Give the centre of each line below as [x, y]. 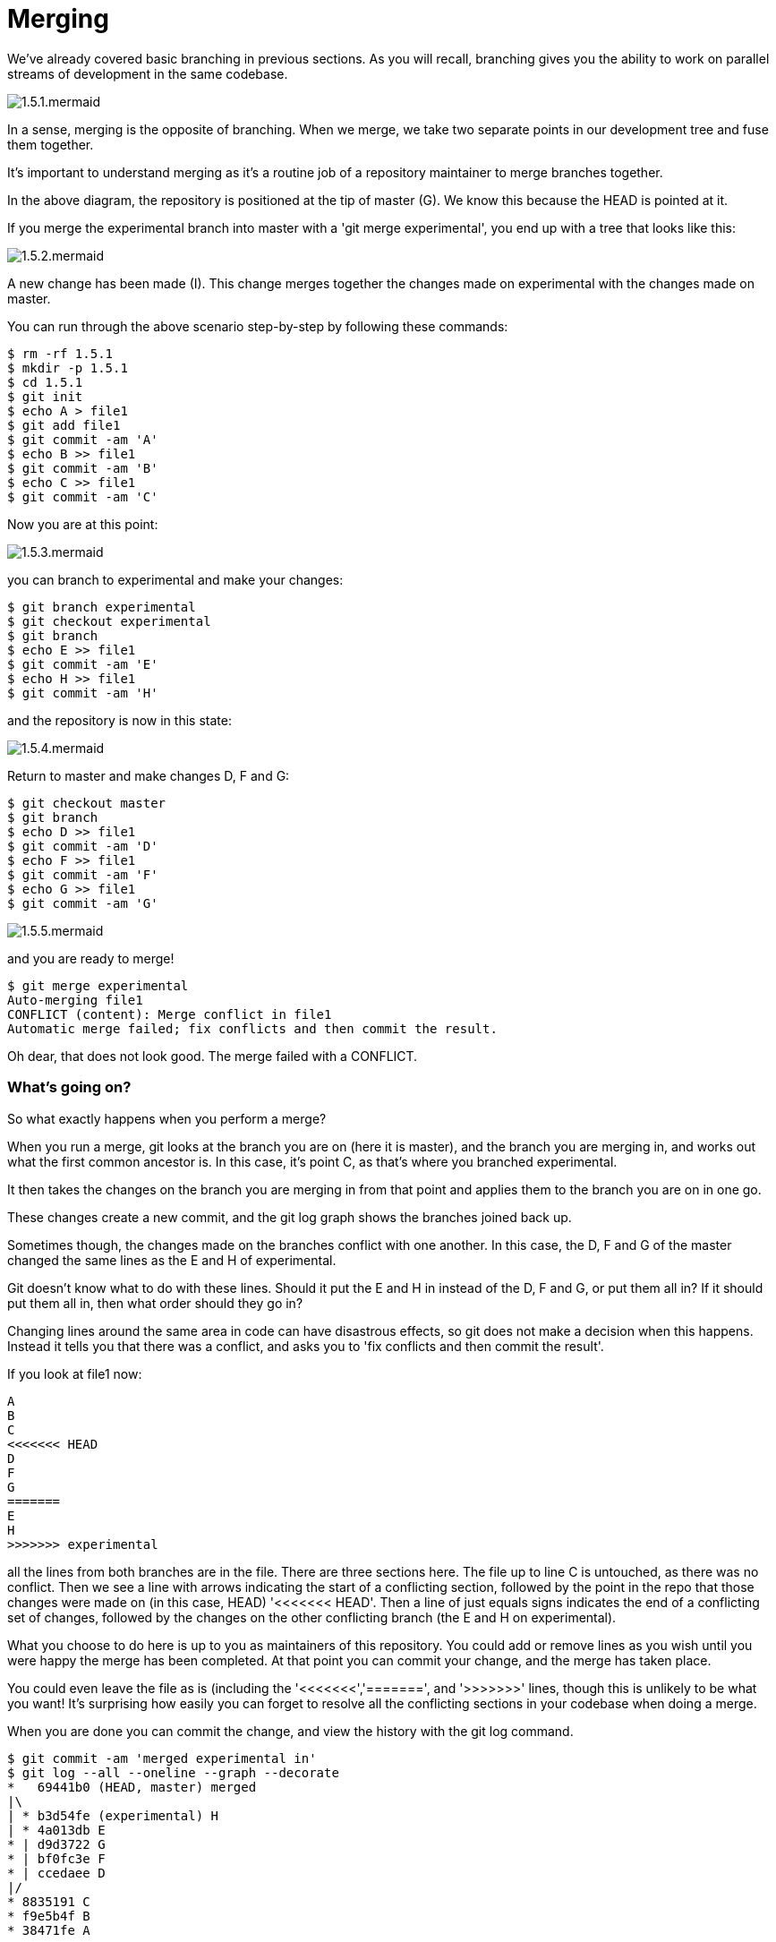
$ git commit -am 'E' [83, 664]
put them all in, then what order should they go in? [155, 1303]
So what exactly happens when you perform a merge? [167, 1118]
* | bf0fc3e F [56, 1858]
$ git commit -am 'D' [83, 846]
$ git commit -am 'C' [83, 496]
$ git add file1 [64, 425]
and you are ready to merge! [91, 958]
